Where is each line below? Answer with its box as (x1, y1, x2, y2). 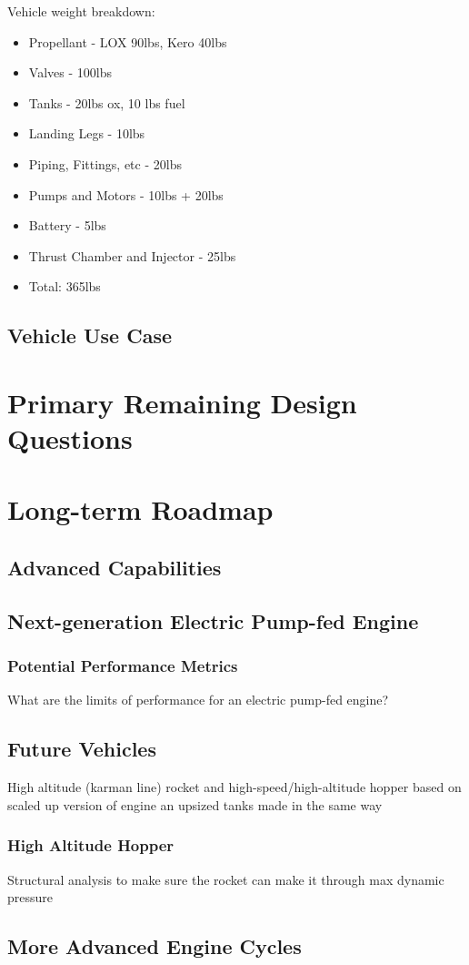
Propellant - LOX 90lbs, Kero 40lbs (28, 32, 227, 51)
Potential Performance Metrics (7, 655, 238, 677)
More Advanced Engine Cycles (7, 932, 302, 960)
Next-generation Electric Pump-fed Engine (7, 606, 419, 635)
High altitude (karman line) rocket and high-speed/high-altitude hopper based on (7, 777, 462, 797)
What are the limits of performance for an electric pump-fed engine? (7, 690, 389, 709)
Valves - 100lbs (28, 63, 112, 82)
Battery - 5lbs (28, 216, 106, 235)
